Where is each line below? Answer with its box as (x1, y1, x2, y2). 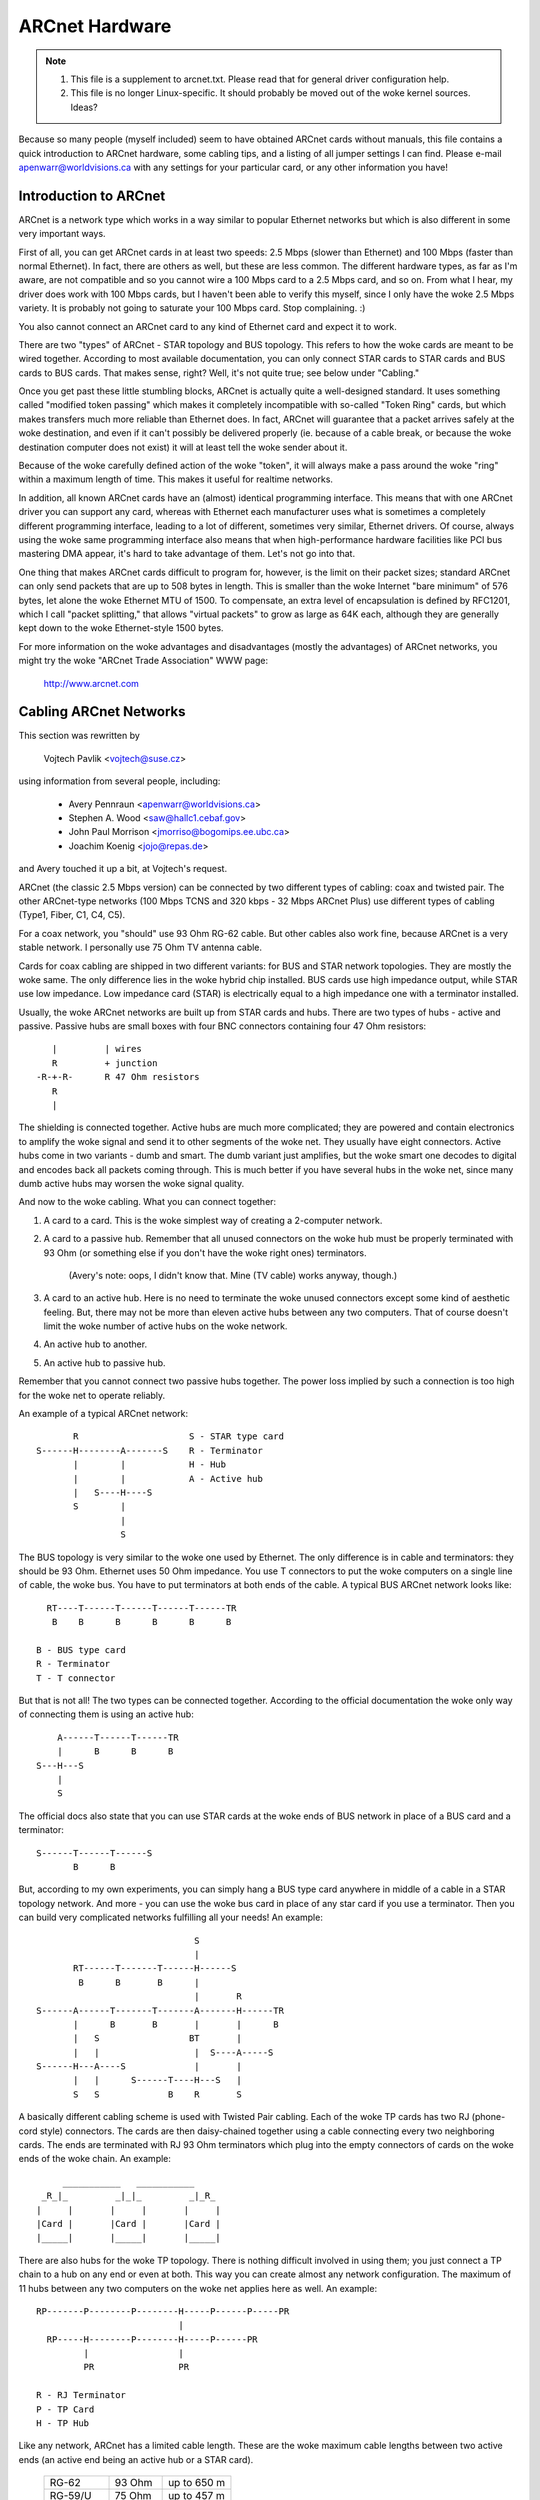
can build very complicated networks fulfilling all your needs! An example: (18, 1911, 324, 1924)
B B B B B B (51, 1616, 232, 1628)
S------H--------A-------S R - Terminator (36, 1445, 264, 1456)
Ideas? (70, 101, 99, 113)
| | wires (51, 1043, 142, 1055)
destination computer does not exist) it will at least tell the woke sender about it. (18, 441, 348, 453)
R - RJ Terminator (36, 2390, 127, 2401)
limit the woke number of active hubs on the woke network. (43, 1320, 288, 1332)
